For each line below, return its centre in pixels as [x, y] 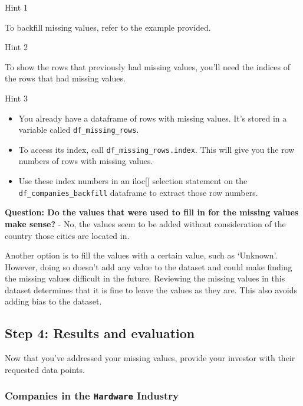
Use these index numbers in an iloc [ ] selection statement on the [133, 181]
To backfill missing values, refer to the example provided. [108, 27]
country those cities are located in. [67, 235]
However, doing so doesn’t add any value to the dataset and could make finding [149, 266]
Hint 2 [16, 47]
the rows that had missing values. [65, 78]
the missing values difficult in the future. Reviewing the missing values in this [145, 278]
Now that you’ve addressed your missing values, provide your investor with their [150, 358]
